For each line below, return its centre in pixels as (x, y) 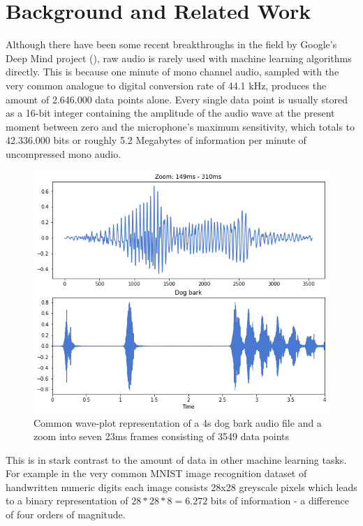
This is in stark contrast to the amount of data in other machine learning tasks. (176, 459)
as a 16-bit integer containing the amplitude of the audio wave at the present (170, 113)
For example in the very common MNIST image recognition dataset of (156, 473)
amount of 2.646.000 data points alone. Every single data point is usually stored (177, 99)
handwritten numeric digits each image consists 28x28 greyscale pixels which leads (181, 487)
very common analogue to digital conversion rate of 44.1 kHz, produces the (166, 85)
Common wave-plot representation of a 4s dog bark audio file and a (178, 422)
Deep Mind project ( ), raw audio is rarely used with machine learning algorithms (179, 58)
